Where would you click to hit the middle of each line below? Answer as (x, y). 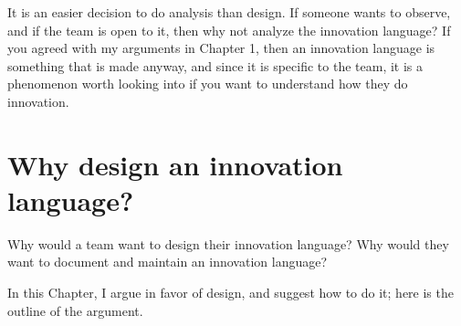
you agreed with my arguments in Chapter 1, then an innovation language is (221, 48)
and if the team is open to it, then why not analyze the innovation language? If (229, 30)
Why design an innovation (175, 164)
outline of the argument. (75, 310)
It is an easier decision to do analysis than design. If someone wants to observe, (229, 12)
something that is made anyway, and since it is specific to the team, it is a (215, 65)
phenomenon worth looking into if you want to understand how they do (208, 84)
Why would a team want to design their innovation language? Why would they (228, 243)
